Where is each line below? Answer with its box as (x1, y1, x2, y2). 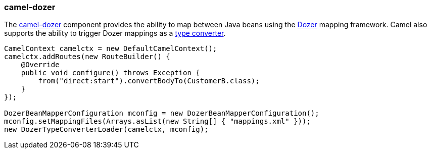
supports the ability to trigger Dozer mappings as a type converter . (4, 29, 226, 38)
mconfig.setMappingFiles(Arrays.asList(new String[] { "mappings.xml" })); (4, 117, 311, 126)
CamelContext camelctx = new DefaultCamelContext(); (4, 44, 217, 53)
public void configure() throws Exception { (21, 69, 200, 77)
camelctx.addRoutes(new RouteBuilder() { (4, 53, 170, 61)
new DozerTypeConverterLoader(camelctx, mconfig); (4, 125, 209, 134)
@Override (21, 61, 60, 69)
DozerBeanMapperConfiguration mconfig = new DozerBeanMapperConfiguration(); (4, 109, 319, 118)
